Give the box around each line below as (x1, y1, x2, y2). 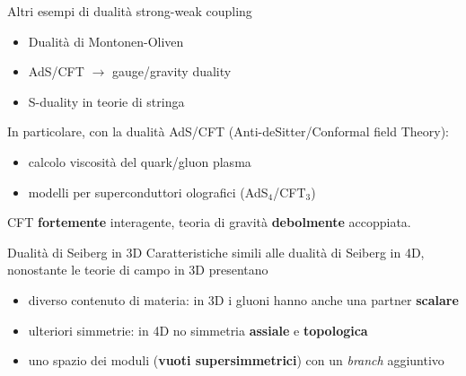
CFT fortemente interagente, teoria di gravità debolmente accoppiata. (7, 213, 411, 232)
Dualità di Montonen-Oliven (28, 31, 184, 50)
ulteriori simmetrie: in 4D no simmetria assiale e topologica (28, 320, 368, 339)
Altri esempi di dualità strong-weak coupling (7, 2, 252, 20)
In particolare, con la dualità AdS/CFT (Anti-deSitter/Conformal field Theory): (7, 122, 449, 141)
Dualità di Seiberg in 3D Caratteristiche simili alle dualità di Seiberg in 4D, (7, 242, 425, 261)
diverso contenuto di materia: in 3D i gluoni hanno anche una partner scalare (28, 290, 459, 309)
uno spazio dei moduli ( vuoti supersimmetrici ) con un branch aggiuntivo (28, 351, 444, 370)
